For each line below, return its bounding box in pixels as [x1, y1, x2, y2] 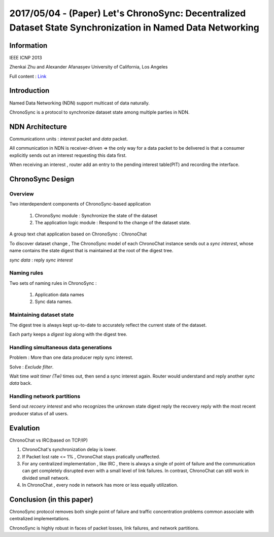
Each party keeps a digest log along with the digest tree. [9, 331, 128, 337]
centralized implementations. [9, 516, 71, 522]
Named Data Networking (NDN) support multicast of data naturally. [9, 99, 150, 106]
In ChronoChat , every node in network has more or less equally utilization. [22, 482, 179, 488]
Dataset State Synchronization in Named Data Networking [9, 22, 260, 33]
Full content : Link [9, 73, 47, 79]
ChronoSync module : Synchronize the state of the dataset [35, 212, 157, 218]
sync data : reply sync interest [9, 257, 73, 263]
